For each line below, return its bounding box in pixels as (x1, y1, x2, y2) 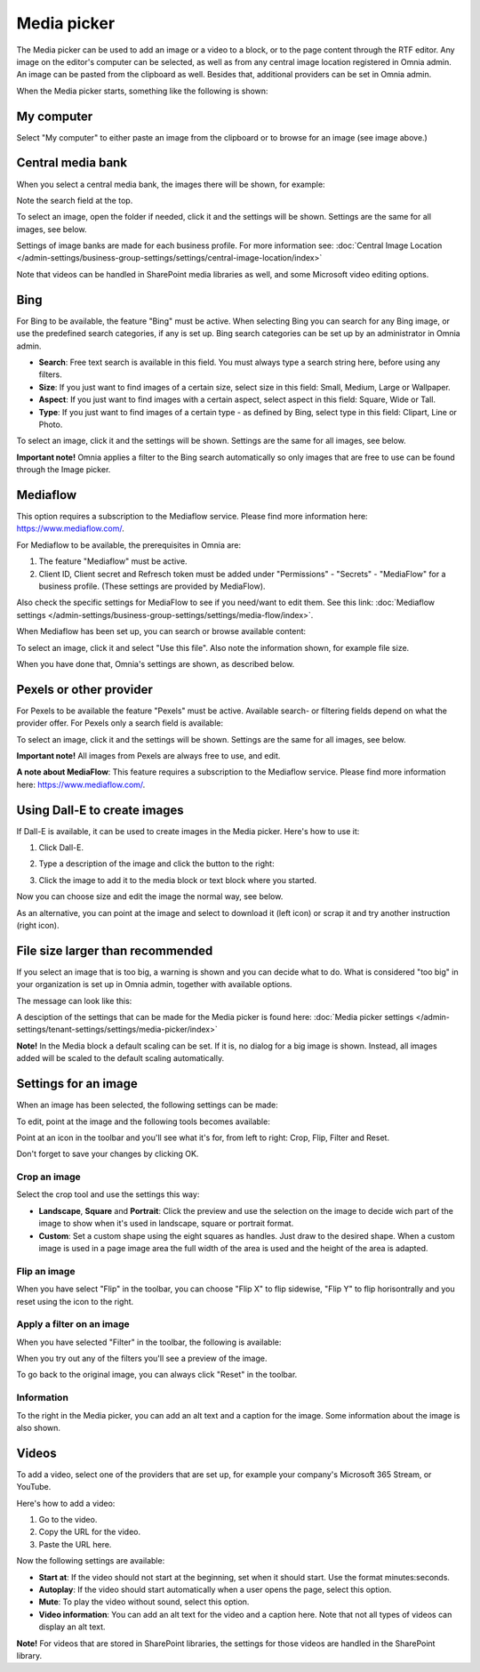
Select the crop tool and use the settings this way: (16, 1189, 200, 1200)
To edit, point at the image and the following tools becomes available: (16, 1116, 270, 1127)
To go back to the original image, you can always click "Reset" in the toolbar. (16, 1370, 298, 1380)
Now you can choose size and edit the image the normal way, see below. (16, 891, 284, 902)
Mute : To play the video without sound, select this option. (38, 1596, 250, 1607)
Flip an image (16, 1265, 76, 1277)
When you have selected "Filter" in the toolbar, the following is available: (16, 1337, 282, 1347)
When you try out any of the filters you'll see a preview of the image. (16, 1353, 268, 1364)
